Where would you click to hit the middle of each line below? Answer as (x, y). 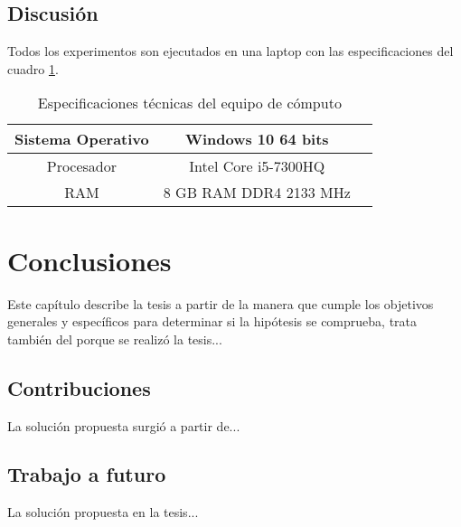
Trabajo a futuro (87, 474)
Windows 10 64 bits (257, 139)
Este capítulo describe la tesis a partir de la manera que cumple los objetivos (221, 303)
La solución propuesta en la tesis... (103, 512)
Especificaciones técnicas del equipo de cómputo (189, 103)
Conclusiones (89, 260)
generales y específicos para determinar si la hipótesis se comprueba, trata (212, 321)
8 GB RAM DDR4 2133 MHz (257, 193)
